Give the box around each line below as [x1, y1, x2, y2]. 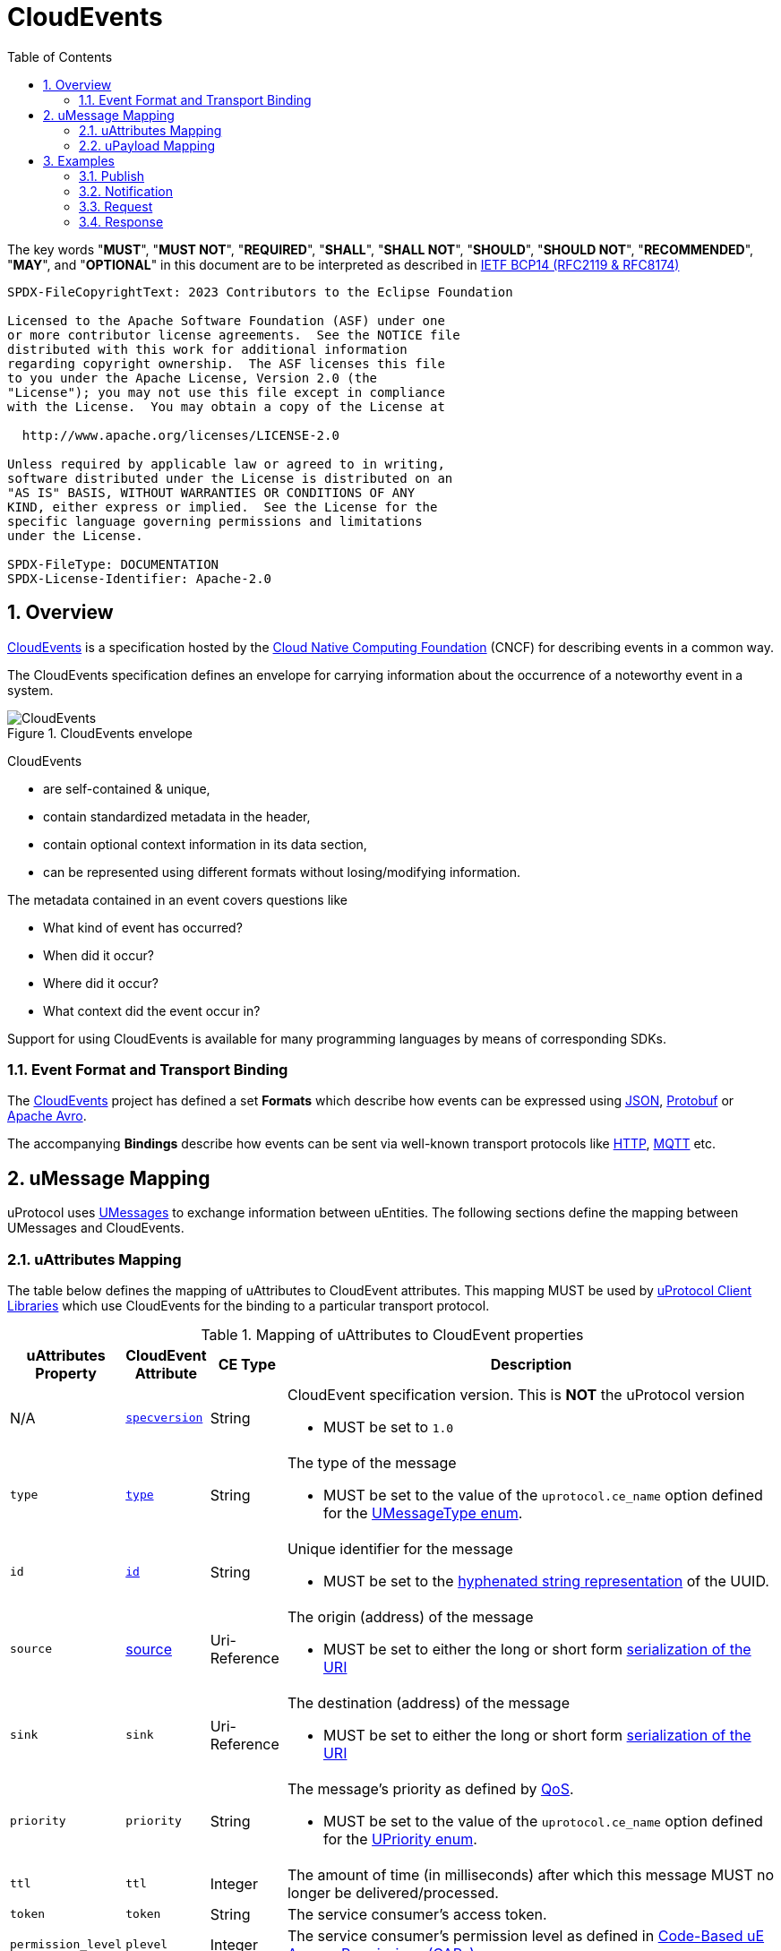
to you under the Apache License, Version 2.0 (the [7, 370, 378, 385]
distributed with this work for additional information [7, 341, 408, 357]
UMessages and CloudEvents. [7, 1220, 185, 1236]
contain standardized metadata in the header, [43, 808, 311, 824]
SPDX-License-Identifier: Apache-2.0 [7, 571, 272, 586]
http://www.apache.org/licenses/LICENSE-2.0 [21, 427, 339, 443]
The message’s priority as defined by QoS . [287, 1779, 574, 1798]
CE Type [218, 1354, 276, 1373]
